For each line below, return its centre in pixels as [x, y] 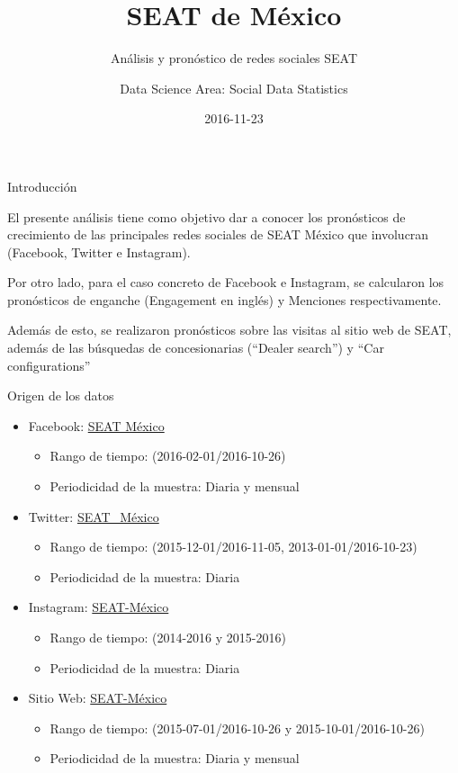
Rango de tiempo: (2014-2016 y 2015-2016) [168, 637]
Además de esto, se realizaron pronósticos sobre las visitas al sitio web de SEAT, [229, 330]
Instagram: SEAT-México [99, 607]
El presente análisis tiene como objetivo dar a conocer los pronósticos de [207, 216]
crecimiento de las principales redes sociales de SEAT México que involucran [218, 234]
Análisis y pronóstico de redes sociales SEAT [234, 58]
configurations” [49, 365]
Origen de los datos [61, 395]
